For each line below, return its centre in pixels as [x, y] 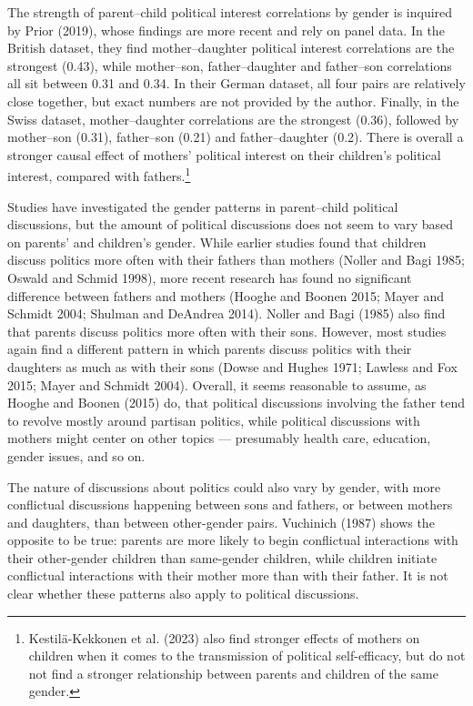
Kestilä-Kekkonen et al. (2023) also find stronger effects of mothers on [224, 637]
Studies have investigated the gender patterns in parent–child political [203, 206]
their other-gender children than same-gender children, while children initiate [222, 557]
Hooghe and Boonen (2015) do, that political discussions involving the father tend [236, 403]
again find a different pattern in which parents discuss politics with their [210, 349]
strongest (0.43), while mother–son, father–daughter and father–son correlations [230, 65]
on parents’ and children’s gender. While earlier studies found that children [217, 242]
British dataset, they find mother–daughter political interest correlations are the [231, 48]
